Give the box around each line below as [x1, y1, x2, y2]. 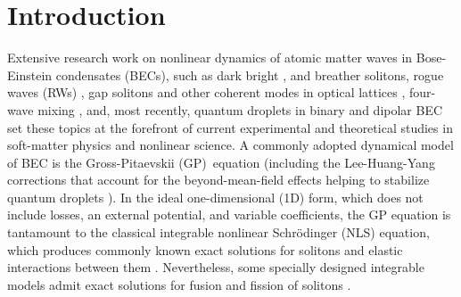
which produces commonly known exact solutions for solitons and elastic [7, 240, 403, 259]
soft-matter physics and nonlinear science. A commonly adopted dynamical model [7, 136, 454, 154]
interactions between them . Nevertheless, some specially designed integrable [7, 258, 424, 276]
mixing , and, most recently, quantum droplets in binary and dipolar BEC [37, 100, 443, 119]
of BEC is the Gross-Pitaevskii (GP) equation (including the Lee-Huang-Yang [7, 153, 435, 171]
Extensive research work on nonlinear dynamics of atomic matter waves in [7, 48, 413, 67]
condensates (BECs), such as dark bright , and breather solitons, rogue [55, 65, 444, 84]
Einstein [7, 65, 53, 84]
